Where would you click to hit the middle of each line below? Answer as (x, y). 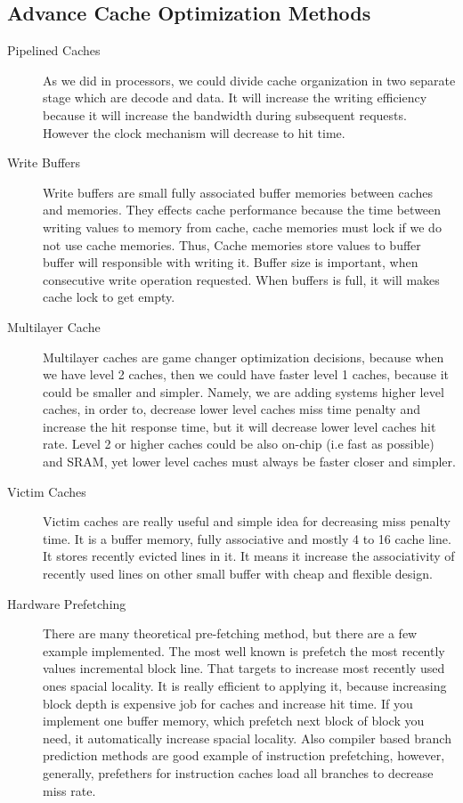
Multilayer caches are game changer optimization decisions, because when (244, 357)
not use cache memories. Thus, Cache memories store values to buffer (232, 244)
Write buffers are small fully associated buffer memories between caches (238, 192)
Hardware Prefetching (67, 603)
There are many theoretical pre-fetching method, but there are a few (230, 633)
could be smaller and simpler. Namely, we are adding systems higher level (244, 391)
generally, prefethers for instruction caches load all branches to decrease (238, 772)
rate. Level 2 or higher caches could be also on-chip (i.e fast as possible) (239, 444)
